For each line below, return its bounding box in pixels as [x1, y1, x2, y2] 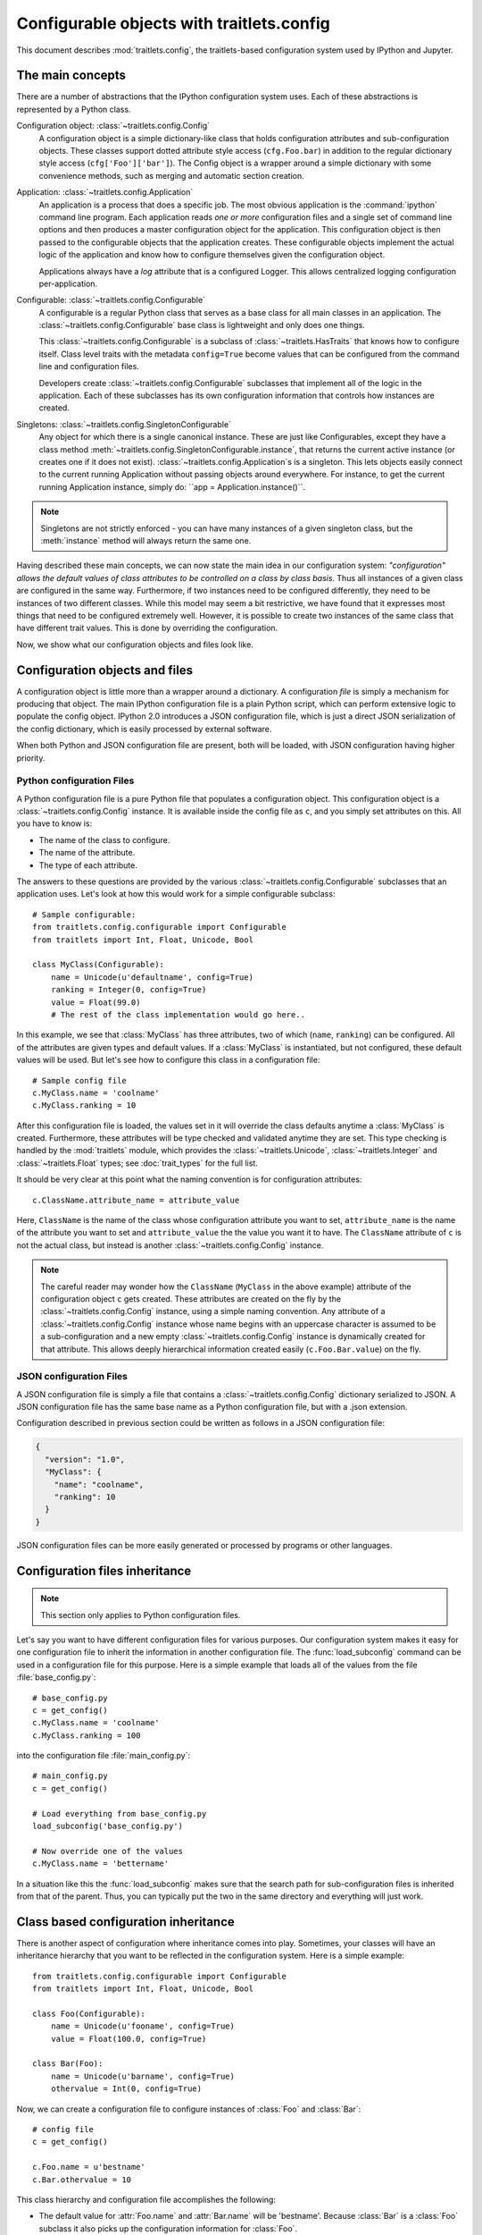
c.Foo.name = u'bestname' [32, 2162, 146, 2172]
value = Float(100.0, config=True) [50, 2034, 207, 2044]
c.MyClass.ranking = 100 [32, 1730, 141, 1741]
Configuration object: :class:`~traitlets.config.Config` [16, 121, 210, 131]
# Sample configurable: [32, 909, 137, 920]
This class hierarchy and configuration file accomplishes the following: [16, 2194, 277, 2205]
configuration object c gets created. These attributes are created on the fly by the [40, 1293, 342, 1304]
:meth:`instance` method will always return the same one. [40, 535, 252, 545]
